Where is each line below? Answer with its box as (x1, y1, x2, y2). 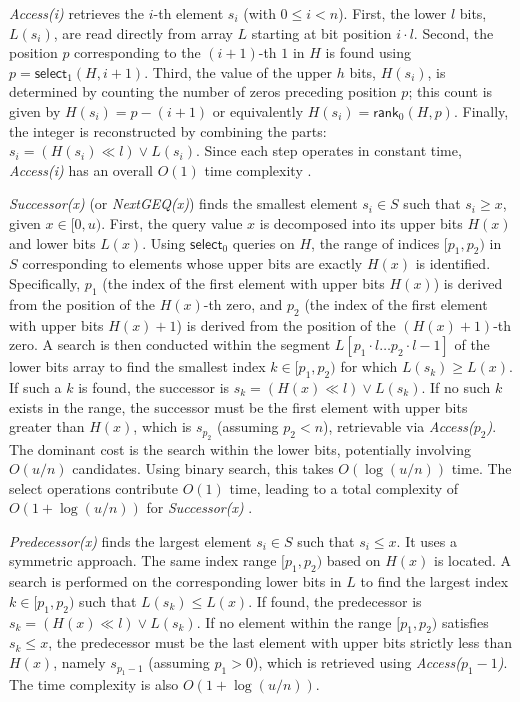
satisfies (441, 611, 489, 632)
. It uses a (396, 530, 458, 551)
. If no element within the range (196, 611, 392, 632)
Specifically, (9, 272, 81, 293)
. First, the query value (101, 212, 243, 233)
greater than (9, 416, 85, 437)
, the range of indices (311, 232, 440, 253)
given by (9, 100, 61, 121)
